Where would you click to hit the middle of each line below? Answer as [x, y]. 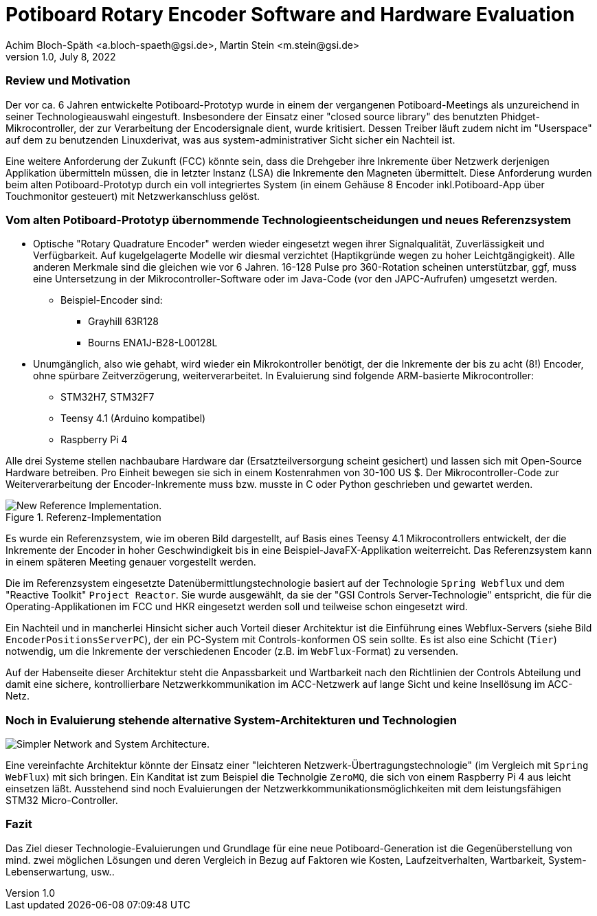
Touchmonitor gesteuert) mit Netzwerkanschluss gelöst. [133, 196]
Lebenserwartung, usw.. [60, 871]
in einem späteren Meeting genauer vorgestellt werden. [131, 562]
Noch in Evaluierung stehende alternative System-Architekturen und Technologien [231, 720]
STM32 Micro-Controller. [62, 800]
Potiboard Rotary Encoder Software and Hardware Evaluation [290, 14]
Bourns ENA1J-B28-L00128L [153, 343]
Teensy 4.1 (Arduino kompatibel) [133, 418]
